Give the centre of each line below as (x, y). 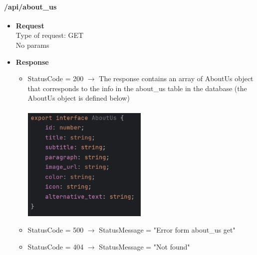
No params (32, 45)
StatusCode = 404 (56, 247)
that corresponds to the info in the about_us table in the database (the (137, 88)
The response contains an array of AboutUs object (176, 78)
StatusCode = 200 (56, 78)
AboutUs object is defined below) (79, 98)
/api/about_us (30, 6)
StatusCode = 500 (56, 230)
